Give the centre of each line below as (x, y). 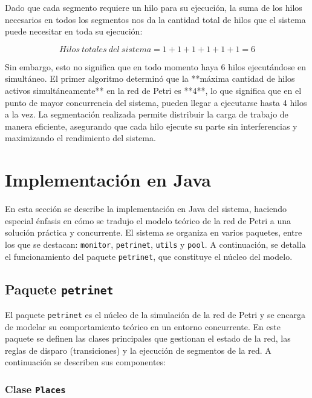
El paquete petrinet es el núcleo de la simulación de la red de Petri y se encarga (155, 314)
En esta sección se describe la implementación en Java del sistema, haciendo (146, 209)
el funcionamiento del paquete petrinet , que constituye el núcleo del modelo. (149, 256)
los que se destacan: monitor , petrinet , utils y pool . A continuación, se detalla (155, 244)
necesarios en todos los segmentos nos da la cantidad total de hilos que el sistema (155, 19)
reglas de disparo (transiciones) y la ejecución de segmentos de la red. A (138, 350)
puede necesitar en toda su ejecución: (74, 31)
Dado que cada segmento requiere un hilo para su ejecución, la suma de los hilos (154, 7)
